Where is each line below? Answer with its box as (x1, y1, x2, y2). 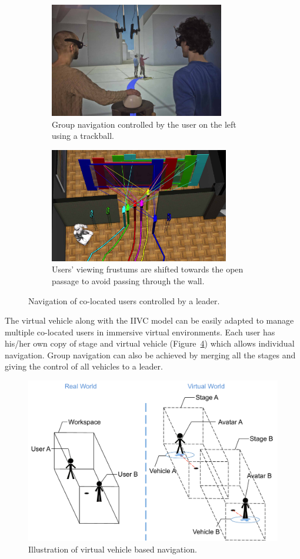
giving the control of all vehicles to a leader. (5, 360, 163, 372)
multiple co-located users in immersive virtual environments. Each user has (5, 325, 275, 338)
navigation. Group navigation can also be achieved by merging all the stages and (5, 348, 296, 361)
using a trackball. (52, 129, 114, 142)
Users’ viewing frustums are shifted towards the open (52, 263, 244, 275)
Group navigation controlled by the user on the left (52, 118, 236, 130)
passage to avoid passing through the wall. (52, 274, 205, 287)
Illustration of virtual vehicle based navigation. (28, 543, 197, 555)
